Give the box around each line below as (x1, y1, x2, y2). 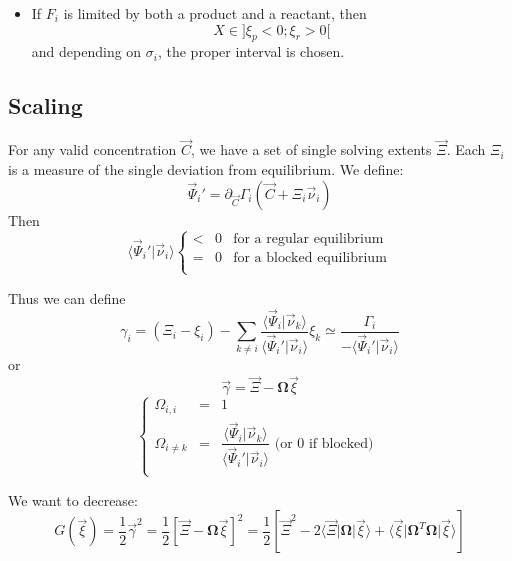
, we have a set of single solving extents (190, 139, 432, 160)
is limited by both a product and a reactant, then (63, 3, 367, 23)
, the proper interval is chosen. (157, 41, 345, 62)
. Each (446, 139, 486, 160)
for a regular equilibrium (233, 232, 384, 247)
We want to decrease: (8, 489, 138, 510)
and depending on (31, 41, 142, 62)
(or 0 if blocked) (274, 436, 374, 451)
